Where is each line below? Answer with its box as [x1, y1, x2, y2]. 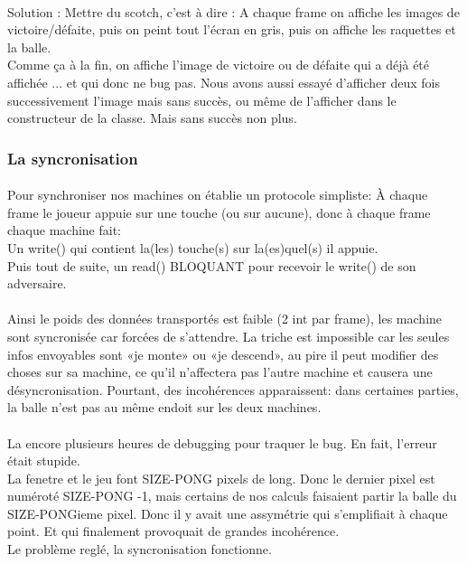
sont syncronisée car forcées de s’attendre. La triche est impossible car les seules [7, 326, 450, 345]
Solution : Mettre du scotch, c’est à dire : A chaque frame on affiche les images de [7, 2, 460, 21]
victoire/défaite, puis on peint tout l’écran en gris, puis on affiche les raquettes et [7, 20, 456, 39]
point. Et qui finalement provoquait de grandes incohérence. [7, 522, 340, 540]
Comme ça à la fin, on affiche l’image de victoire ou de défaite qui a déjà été [7, 55, 430, 74]
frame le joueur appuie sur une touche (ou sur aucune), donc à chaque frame [7, 202, 431, 221]
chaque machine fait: [7, 221, 121, 240]
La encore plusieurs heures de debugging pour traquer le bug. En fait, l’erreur [7, 433, 437, 452]
